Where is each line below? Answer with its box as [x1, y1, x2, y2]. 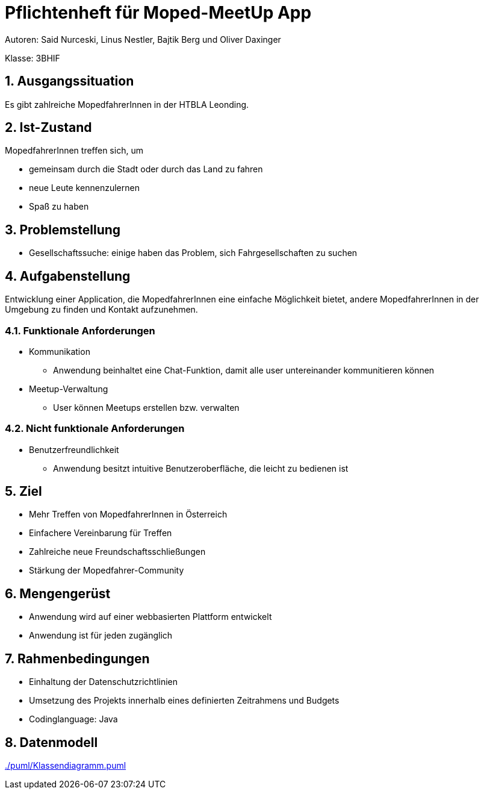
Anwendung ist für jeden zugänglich [29, 630, 173, 641]
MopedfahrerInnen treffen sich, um [5, 145, 143, 156]
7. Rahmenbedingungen [5, 651, 150, 666]
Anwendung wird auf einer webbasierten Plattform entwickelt [29, 611, 272, 622]
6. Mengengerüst [5, 586, 111, 601]
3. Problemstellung [5, 222, 121, 237]
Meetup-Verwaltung [29, 383, 108, 394]
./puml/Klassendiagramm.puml [5, 760, 126, 771]
